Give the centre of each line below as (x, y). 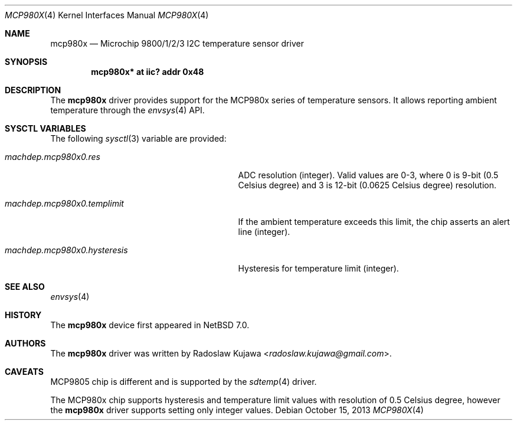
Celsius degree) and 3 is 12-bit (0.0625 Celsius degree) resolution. (367, 185)
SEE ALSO (25, 287)
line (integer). (264, 232)
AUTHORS (25, 343)
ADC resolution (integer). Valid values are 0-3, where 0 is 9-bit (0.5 (368, 175)
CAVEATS (24, 372)
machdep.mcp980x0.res (53, 157)
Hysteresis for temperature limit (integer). (318, 268)
